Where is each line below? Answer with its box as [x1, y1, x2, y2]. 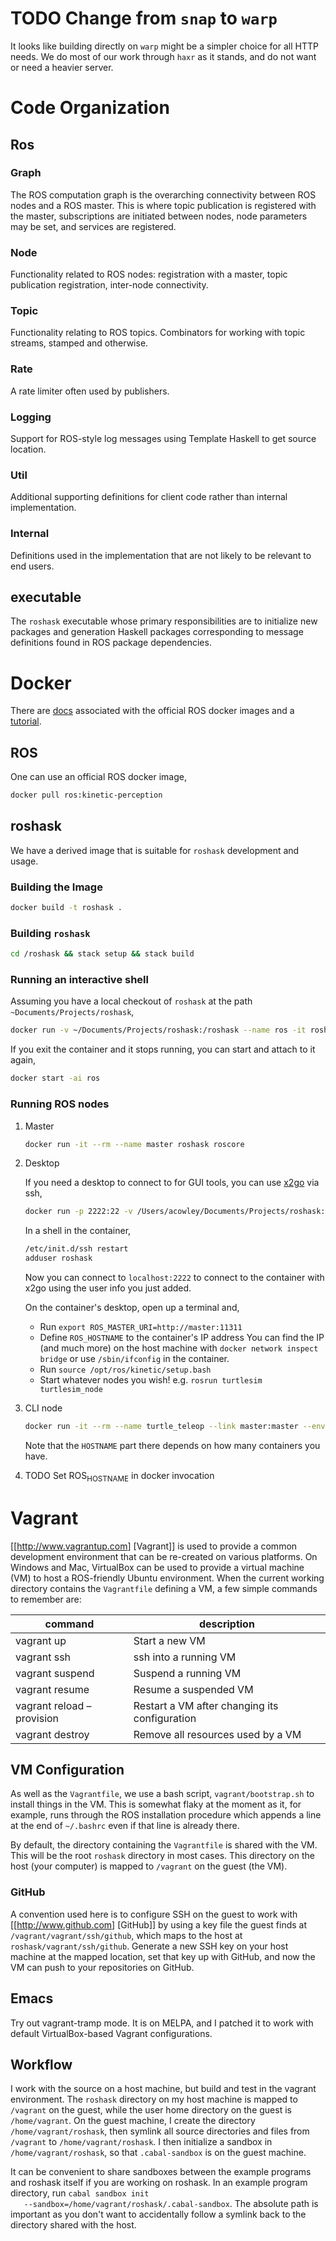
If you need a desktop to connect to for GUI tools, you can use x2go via [24, 1177, 320, 1189]
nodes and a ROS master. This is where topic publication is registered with [10, 199, 317, 211]
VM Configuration [10, 1762, 125, 1779]
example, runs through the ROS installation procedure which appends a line [10, 1809, 322, 1821]
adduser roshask [24, 1253, 93, 1264]
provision [15, 1711, 60, 1725]
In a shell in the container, [24, 1225, 132, 1237]
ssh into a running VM [133, 1650, 237, 1664]
